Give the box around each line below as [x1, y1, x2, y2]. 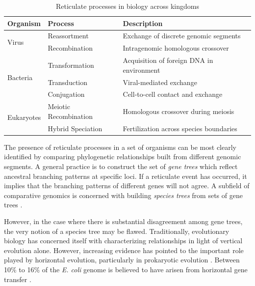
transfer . [4, 274, 31, 284]
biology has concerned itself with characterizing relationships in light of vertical [4, 235, 243, 246]
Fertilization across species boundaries [123, 123, 237, 133]
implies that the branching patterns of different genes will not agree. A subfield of [4, 180, 250, 191]
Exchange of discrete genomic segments [123, 30, 241, 41]
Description [123, 18, 163, 28]
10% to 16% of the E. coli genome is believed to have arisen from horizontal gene [4, 264, 248, 274]
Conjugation [48, 89, 85, 99]
